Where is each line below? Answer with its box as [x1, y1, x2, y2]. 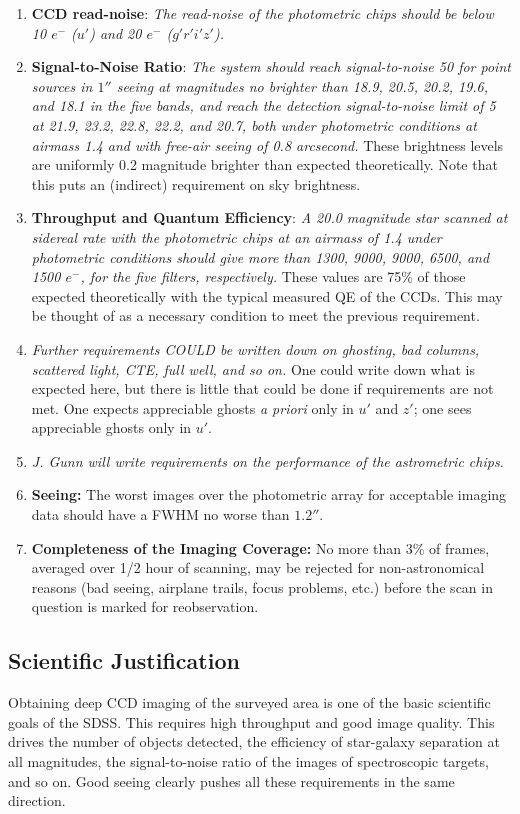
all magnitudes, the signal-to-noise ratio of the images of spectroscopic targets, [8, 751, 489, 772]
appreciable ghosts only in [31, 417, 192, 438]
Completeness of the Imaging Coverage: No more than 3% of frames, [31, 537, 490, 558]
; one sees [413, 397, 472, 418]
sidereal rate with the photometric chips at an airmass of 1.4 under [31, 226, 442, 247]
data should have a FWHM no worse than [31, 504, 290, 525]
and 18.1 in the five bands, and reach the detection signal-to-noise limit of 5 [31, 95, 496, 116]
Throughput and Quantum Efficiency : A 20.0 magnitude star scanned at [31, 207, 508, 228]
